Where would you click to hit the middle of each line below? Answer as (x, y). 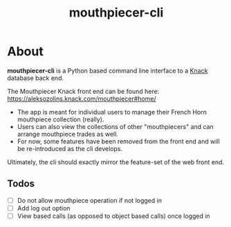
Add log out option (44, 208)
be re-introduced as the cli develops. (70, 148)
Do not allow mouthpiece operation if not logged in (90, 200)
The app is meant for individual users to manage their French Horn (112, 112)
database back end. (36, 78)
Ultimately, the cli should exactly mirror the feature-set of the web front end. (116, 162)
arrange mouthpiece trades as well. (68, 134)
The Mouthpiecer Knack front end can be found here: (83, 91)
